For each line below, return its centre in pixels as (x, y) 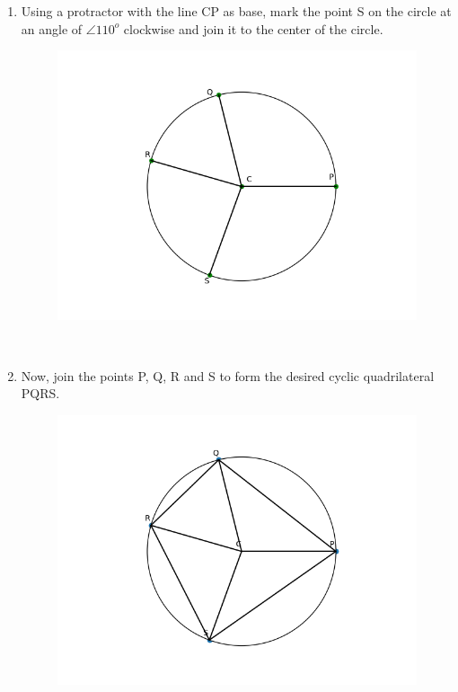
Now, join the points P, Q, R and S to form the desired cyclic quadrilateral (228, 375)
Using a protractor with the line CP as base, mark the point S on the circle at (236, 11)
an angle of (52, 28)
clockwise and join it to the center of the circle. (253, 28)
